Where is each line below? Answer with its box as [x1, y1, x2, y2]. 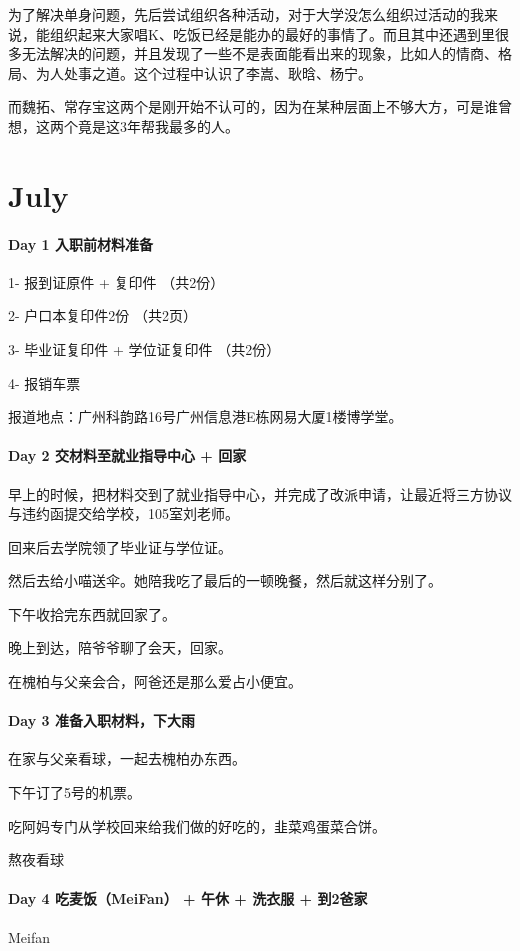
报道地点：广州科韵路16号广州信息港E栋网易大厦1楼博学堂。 [8, 406, 403, 427]
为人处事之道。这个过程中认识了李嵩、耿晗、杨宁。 [35, 62, 372, 83]
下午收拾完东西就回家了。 [8, 603, 176, 624]
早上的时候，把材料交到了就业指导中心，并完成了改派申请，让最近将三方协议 [8, 483, 512, 504]
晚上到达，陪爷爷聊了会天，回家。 [8, 637, 232, 658]
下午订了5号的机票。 [8, 782, 141, 803]
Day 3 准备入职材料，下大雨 [8, 710, 195, 731]
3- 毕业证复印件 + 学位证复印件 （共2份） [8, 338, 281, 359]
